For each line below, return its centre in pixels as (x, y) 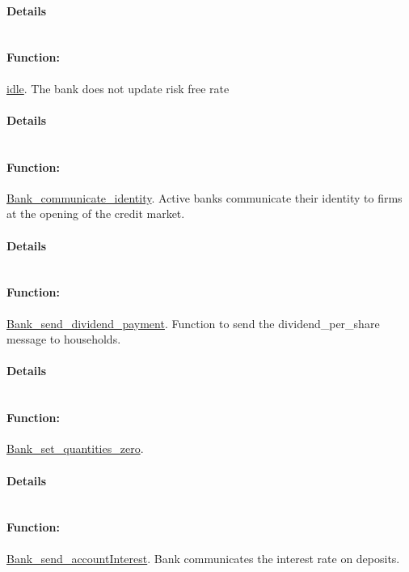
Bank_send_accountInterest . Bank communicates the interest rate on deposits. (203, 558)
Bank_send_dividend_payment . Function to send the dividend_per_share (193, 323)
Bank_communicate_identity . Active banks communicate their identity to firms (204, 197)
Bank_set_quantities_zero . (75, 448)
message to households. (64, 339)
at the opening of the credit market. (96, 213)
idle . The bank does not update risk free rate (118, 88)
